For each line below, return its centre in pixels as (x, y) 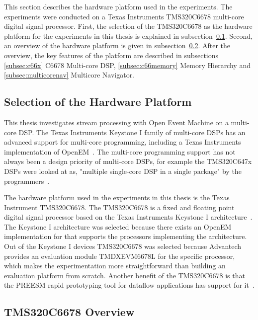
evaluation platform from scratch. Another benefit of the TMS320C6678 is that (125, 275)
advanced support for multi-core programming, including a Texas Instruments (123, 142)
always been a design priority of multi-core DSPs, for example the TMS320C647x (128, 161)
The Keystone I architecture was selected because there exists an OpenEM (118, 226)
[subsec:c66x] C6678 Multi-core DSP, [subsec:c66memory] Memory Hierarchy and (127, 65)
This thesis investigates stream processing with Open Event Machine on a (116, 122)
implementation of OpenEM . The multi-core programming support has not (120, 151)
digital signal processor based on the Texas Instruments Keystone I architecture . (128, 217)
